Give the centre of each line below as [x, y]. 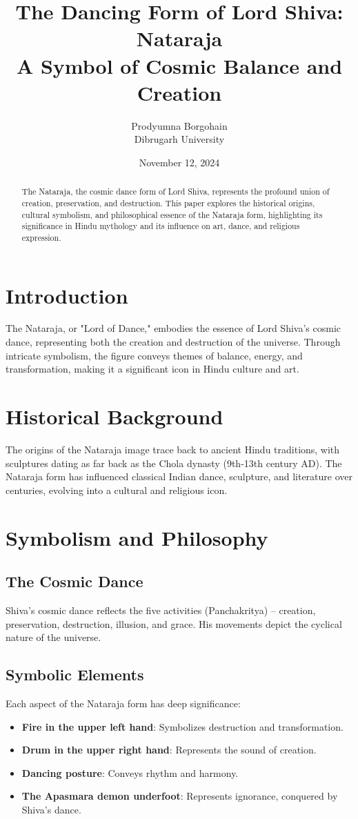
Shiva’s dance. [51, 809]
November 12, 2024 [179, 162]
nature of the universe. [53, 637]
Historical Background [115, 416]
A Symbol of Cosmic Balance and [179, 65]
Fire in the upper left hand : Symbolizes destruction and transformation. [182, 726]
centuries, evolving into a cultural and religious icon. [117, 490]
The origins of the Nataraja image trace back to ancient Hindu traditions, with [173, 449]
